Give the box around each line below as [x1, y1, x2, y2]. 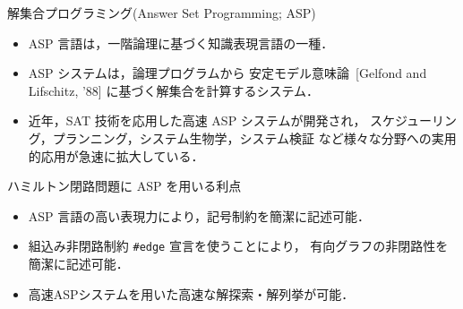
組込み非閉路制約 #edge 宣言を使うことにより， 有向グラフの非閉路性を [28, 236, 449, 255]
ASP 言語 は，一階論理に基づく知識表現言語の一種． [28, 33, 334, 52]
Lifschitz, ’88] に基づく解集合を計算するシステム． [28, 81, 319, 99]
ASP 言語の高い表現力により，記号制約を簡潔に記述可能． [28, 206, 371, 225]
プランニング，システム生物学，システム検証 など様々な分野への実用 [52, 128, 457, 147]
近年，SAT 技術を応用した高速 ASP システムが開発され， [28, 111, 366, 130]
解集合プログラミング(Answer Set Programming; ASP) [7, 4, 316, 21]
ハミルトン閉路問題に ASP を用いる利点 [7, 176, 242, 195]
